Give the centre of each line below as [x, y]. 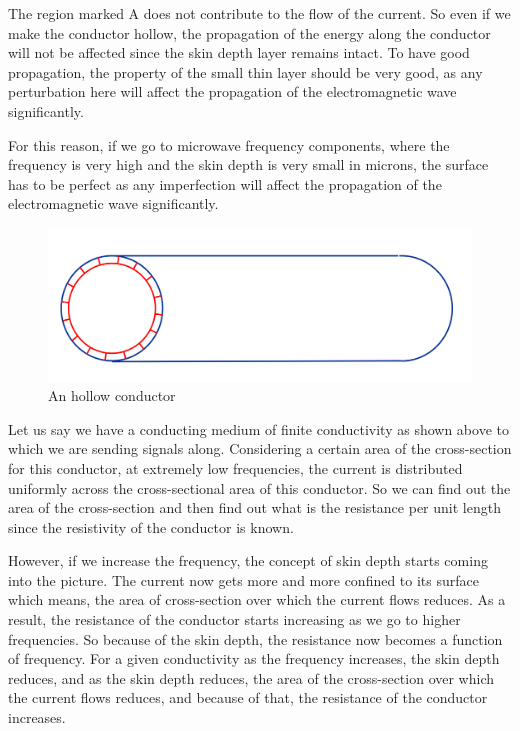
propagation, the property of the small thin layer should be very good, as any [245, 71]
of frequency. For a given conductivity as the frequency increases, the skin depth [254, 658]
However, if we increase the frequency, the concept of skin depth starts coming [248, 560]
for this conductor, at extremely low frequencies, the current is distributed [235, 467]
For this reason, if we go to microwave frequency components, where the [229, 144]
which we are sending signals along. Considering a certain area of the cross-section [260, 448]
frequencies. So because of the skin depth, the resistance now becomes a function [255, 638]
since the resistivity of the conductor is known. [151, 526]
